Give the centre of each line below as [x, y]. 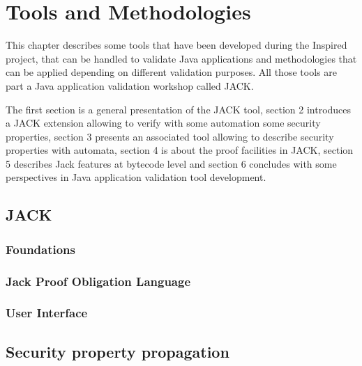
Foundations [41, 249]
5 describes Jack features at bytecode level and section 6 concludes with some [171, 163]
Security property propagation [118, 351]
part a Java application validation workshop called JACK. [130, 85]
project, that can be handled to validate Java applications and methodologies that [181, 58]
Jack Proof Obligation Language [98, 281]
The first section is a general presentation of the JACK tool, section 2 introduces [179, 109]
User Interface [47, 313]
